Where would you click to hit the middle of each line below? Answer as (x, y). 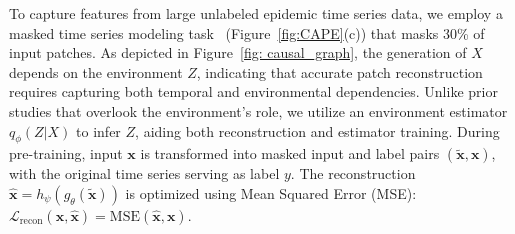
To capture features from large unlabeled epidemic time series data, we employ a (256, 13)
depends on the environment (96, 71)
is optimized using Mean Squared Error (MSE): (271, 192)
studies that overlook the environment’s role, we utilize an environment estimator (258, 110)
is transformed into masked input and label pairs (290, 153)
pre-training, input (66, 153)
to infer (98, 130)
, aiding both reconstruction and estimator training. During (317, 130)
